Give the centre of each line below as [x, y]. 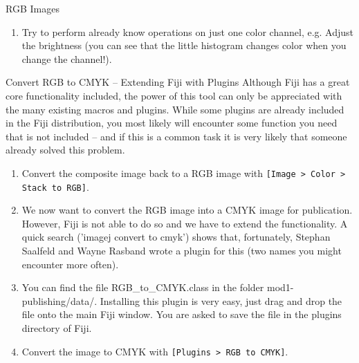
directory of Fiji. [57, 328]
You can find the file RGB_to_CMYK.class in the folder [143, 287]
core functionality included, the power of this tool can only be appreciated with [174, 95]
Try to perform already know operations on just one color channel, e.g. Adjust [188, 31]
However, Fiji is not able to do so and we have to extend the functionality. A [185, 223]
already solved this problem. [65, 150]
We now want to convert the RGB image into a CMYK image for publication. [187, 210]
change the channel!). [67, 58]
